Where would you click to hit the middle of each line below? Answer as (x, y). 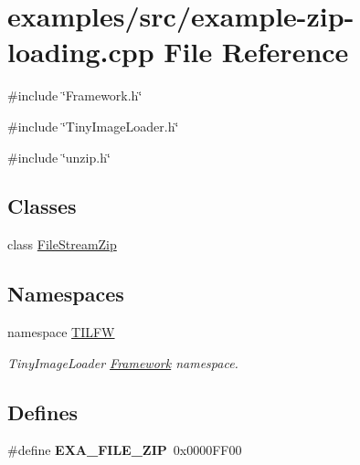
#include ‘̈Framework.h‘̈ (75, 95)
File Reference (256, 52)
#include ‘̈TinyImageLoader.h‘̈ (93, 126)
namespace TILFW (61, 332)
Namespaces (66, 294)
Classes (42, 206)
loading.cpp (81, 52)
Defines (43, 412)
